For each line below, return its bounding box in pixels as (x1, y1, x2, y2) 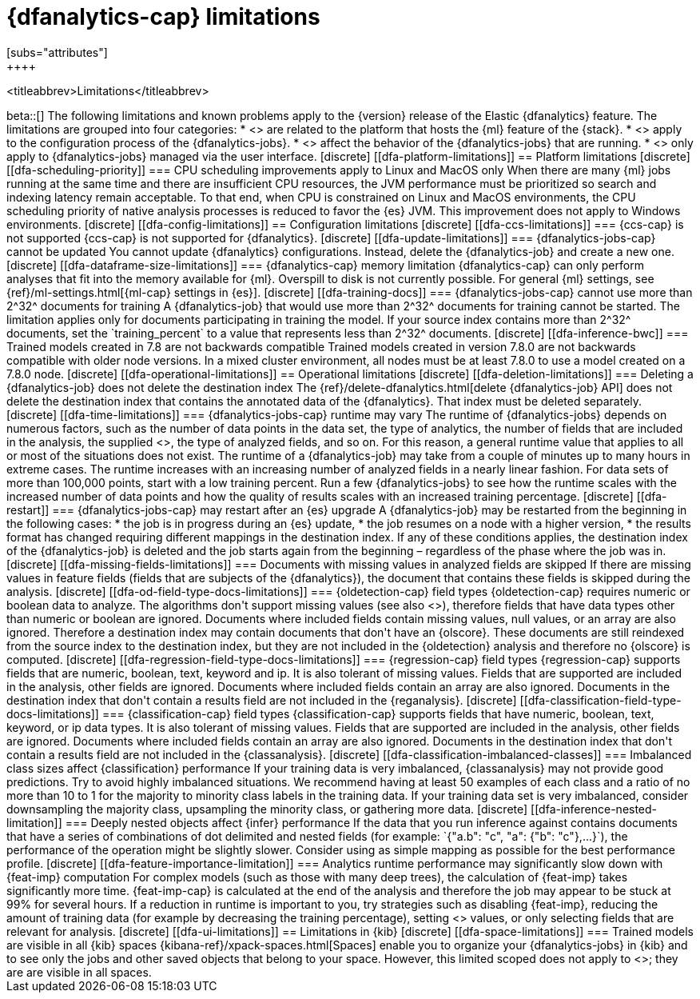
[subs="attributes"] (6, 45, 108, 59)
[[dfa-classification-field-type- (519, 693, 682, 707)
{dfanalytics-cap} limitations (6, 3, 320, 30)
